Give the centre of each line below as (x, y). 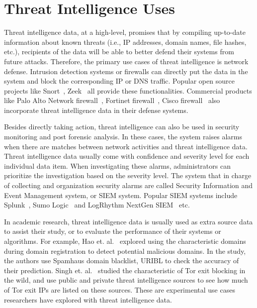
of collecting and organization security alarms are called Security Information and (128, 185)
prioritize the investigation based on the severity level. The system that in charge (128, 175)
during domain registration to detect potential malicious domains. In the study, (125, 251)
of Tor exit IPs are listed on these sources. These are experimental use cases (120, 289)
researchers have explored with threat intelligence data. (88, 299)
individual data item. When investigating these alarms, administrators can (117, 165)
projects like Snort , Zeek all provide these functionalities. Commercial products (128, 90)
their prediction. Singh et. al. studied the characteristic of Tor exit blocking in (125, 270)
